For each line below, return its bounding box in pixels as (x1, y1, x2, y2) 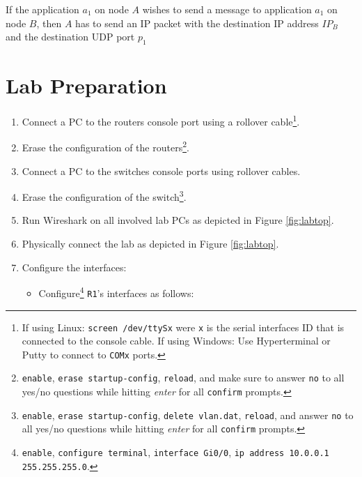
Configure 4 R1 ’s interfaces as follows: (38, 284, 194, 300)
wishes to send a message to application (142, 2, 312, 16)
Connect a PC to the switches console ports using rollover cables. (22, 163, 301, 178)
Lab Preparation (6, 71, 167, 100)
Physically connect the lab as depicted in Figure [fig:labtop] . (22, 236, 279, 251)
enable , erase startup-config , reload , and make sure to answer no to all (22, 370, 345, 385)
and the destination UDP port (6, 29, 135, 44)
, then (36, 15, 62, 30)
